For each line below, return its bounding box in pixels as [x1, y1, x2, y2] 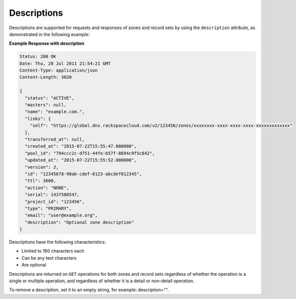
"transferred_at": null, [25, 137, 85, 142]
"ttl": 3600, [25, 178, 56, 184]
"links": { [25, 116, 51, 121]
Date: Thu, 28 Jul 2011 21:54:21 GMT [19, 61, 111, 66]
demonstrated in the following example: [9, 31, 90, 37]
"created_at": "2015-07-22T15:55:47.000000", [25, 144, 137, 149]
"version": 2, [25, 164, 59, 170]
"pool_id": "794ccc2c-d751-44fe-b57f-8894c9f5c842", [25, 150, 155, 156]
